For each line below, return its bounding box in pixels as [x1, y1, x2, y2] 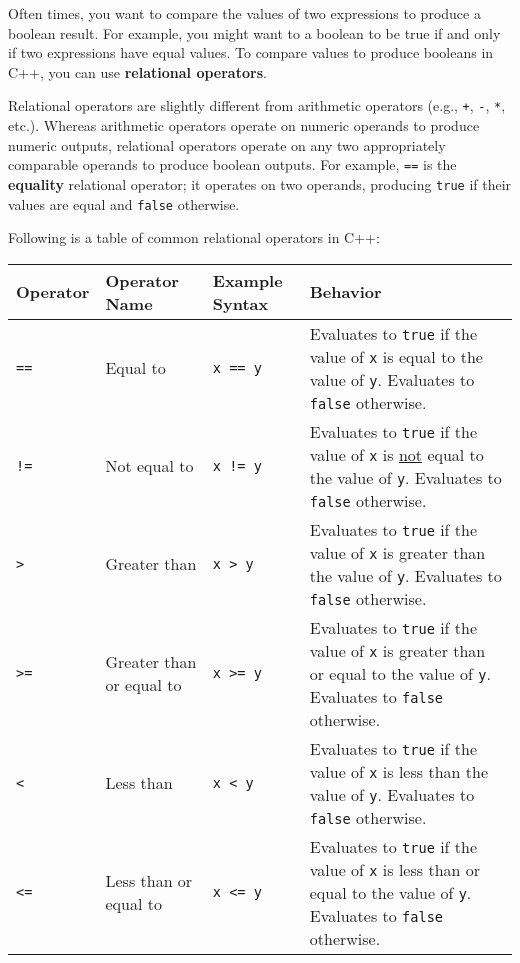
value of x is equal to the [309, 344, 483, 368]
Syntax [212, 291, 269, 315]
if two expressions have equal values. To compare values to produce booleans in [8, 42, 494, 63]
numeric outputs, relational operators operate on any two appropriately [8, 134, 446, 155]
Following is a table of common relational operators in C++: [8, 227, 380, 248]
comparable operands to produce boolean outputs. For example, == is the [8, 154, 457, 175]
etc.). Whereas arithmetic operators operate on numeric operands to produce [8, 115, 480, 136]
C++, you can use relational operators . [8, 61, 267, 82]
